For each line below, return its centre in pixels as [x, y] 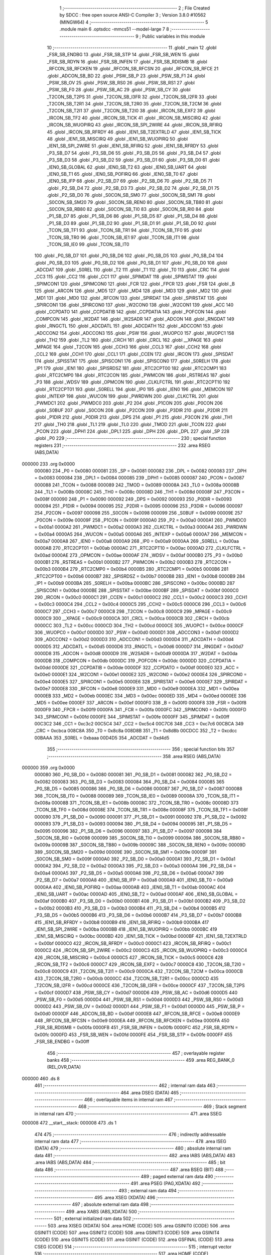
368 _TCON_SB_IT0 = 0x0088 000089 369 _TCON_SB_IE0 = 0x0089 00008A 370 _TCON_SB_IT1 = [137, 796]
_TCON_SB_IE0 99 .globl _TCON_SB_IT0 [88, 244]
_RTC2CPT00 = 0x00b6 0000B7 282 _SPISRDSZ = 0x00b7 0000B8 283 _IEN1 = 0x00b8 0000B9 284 [140, 576]
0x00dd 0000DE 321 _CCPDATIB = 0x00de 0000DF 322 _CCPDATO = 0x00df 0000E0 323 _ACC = [137, 667]
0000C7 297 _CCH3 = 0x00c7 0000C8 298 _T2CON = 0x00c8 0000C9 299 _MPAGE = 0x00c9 [133, 611]
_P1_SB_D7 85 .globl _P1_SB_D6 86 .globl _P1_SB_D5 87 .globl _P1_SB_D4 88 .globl [132, 216]
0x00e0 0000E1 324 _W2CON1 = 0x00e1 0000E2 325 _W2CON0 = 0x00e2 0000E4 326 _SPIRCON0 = [141, 675]
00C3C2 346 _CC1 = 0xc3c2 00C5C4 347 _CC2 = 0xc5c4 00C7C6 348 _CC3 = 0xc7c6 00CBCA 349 [139, 724]
